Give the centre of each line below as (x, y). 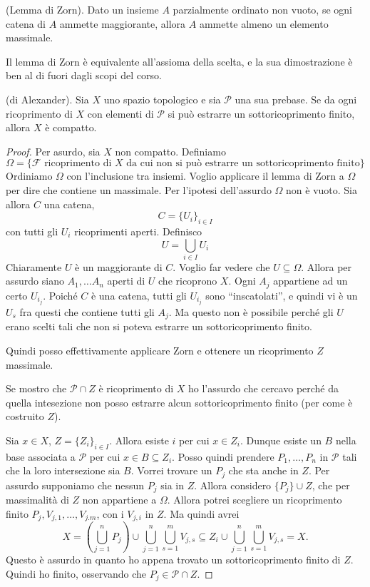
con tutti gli (32, 231)
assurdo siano (35, 281)
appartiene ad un (310, 281)
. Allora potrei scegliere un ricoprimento (255, 500)
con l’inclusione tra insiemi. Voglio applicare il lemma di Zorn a (205, 176)
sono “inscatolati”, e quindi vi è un (282, 295)
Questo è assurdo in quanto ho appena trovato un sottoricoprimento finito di (173, 560)
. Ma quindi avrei (201, 513)
